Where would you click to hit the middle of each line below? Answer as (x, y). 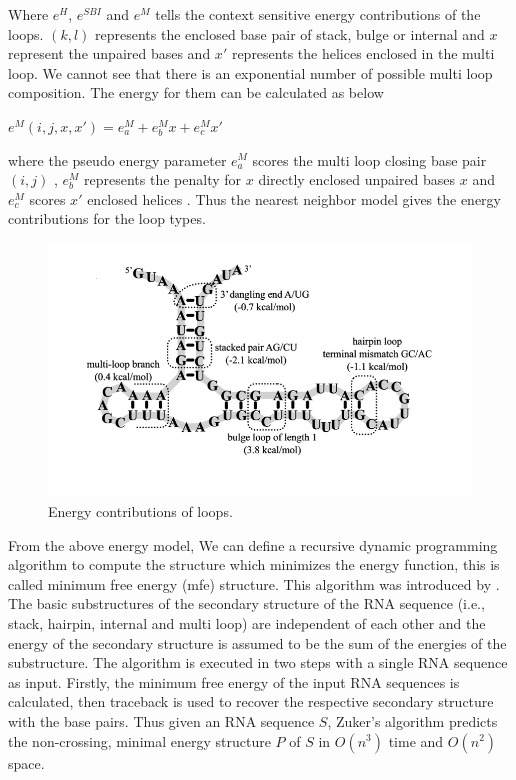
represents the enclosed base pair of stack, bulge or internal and (289, 33)
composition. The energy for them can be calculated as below (196, 92)
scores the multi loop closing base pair (369, 159)
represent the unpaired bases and (109, 53)
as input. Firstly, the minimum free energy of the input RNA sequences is (234, 681)
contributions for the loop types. (107, 218)
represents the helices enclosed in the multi (363, 53)
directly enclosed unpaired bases (357, 179)
